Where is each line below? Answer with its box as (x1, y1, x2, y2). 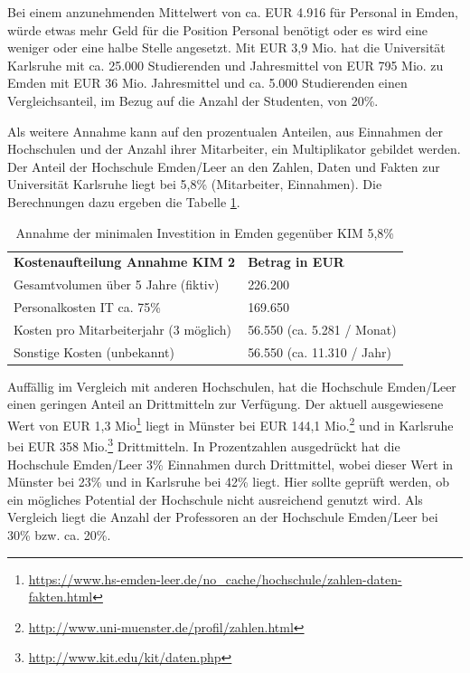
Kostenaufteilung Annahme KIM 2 (14, 252, 236, 271)
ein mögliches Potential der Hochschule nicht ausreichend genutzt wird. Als (7, 489, 423, 508)
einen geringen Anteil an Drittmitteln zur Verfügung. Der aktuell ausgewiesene (7, 394, 444, 413)
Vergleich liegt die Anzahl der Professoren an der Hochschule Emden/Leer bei (7, 507, 438, 526)
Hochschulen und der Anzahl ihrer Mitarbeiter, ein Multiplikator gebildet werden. (7, 139, 461, 158)
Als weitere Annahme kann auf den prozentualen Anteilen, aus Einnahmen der (7, 121, 443, 140)
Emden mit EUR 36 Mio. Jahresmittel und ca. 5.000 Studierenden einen (7, 73, 408, 92)
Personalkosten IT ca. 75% (14, 298, 161, 317)
